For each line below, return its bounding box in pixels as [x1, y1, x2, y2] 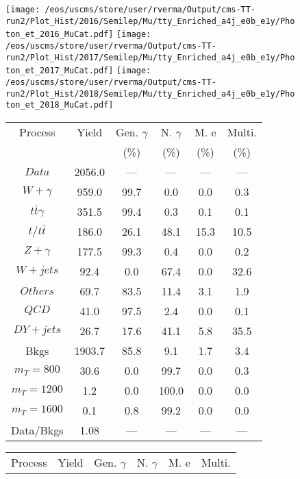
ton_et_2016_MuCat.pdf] [5, 29, 114, 40]
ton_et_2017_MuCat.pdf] [5, 66, 114, 76]
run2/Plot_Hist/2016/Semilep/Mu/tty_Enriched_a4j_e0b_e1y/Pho [5, 16, 295, 26]
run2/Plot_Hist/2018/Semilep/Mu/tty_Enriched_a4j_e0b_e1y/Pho [5, 88, 295, 99]
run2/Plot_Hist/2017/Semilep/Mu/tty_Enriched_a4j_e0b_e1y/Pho [5, 52, 295, 62]
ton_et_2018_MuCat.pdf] [5, 100, 114, 110]
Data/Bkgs [11, 421, 64, 438]
